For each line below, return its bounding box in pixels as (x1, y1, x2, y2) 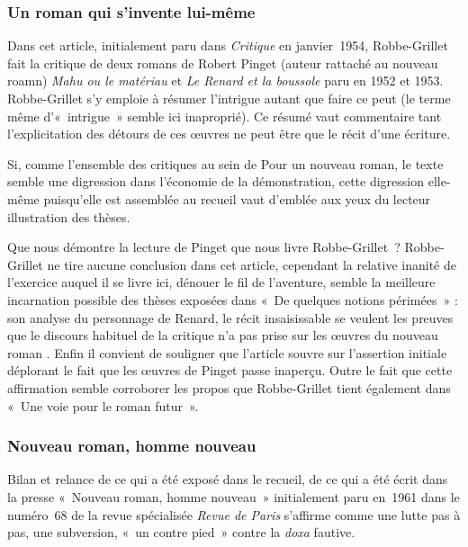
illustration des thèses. (7, 207, 130, 226)
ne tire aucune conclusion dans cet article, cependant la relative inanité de (47, 255, 456, 273)
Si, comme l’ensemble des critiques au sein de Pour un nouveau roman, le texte (7, 154, 444, 173)
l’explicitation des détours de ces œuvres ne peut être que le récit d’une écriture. (7, 124, 451, 143)
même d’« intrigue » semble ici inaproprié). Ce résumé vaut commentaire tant (7, 106, 442, 125)
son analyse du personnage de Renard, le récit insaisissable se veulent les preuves (7, 308, 454, 327)
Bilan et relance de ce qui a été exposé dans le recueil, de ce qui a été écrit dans (7, 470, 448, 489)
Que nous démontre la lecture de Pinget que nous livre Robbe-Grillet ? (7, 238, 400, 256)
